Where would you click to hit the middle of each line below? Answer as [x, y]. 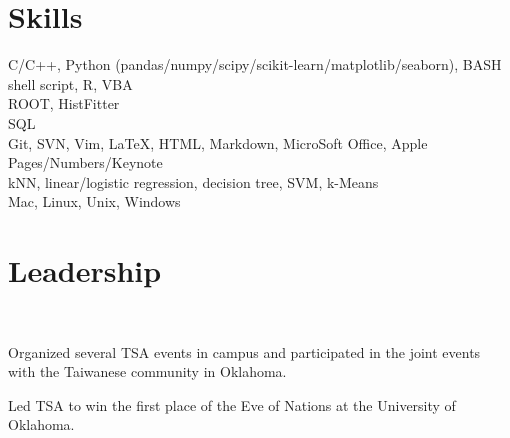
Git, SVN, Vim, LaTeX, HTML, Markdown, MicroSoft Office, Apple [218, 142]
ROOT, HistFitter [64, 103]
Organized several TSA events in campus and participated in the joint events [244, 351]
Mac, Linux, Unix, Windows [94, 201]
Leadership [85, 270]
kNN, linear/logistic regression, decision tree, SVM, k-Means [193, 181]
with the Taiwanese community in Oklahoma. [147, 371]
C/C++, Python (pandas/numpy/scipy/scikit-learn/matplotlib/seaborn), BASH [255, 64]
